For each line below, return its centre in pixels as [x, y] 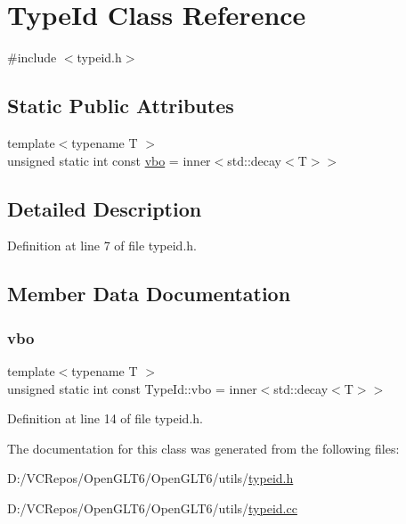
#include [32, 57]
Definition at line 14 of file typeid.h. [105, 418]
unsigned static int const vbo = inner [109, 160]
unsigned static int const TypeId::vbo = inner [132, 388]
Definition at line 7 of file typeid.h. [102, 246]
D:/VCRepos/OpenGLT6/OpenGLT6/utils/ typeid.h [150, 478]
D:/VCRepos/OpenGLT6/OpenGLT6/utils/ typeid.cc [152, 508]
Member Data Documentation [149, 294]
